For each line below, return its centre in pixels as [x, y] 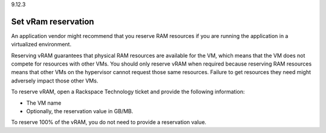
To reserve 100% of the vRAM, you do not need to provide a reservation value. [109, 122]
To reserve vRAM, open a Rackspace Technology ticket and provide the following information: [128, 92]
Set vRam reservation [53, 21]
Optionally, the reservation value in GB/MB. [80, 111]
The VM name [44, 103]
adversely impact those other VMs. [55, 81]
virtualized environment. [41, 45]
